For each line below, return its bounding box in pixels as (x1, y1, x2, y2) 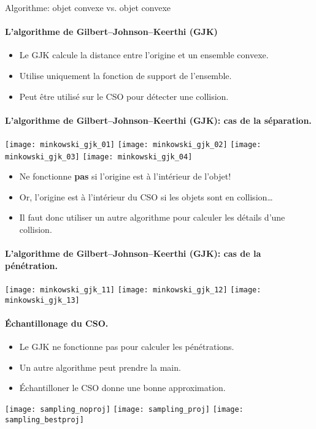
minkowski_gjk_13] (5, 295, 80, 305)
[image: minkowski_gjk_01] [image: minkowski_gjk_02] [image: (5, 140, 261, 149)
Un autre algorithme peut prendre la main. (19, 360, 181, 373)
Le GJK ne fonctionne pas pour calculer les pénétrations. (19, 340, 234, 353)
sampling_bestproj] (5, 415, 84, 424)
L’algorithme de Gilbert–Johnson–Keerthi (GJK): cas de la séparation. (5, 113, 312, 126)
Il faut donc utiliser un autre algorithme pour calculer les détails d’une (19, 211, 285, 224)
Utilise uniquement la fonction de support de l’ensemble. (19, 69, 232, 82)
